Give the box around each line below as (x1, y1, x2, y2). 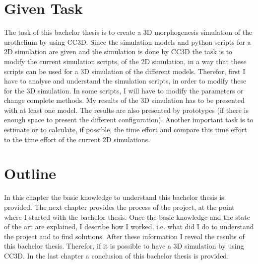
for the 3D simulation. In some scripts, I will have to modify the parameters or (4, 85, 244, 95)
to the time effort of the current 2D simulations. (4, 134, 150, 144)
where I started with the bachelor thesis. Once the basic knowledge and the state (4, 211, 250, 222)
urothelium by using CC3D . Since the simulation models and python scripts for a (4, 36, 251, 47)
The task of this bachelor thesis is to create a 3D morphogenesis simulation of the (4, 27, 253, 37)
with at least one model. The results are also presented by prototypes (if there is (4, 104, 249, 115)
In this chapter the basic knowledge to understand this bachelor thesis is (4, 192, 224, 202)
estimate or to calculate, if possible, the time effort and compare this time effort (4, 124, 247, 135)
